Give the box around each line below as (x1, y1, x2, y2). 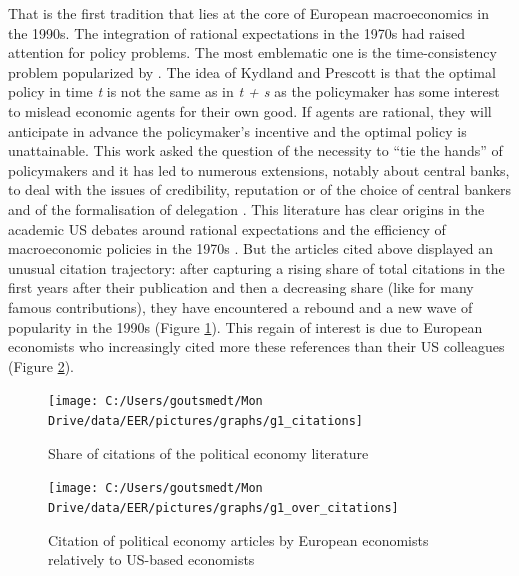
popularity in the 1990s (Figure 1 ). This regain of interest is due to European (8, 316, 483, 337)
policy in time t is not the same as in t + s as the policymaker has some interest (8, 81, 500, 102)
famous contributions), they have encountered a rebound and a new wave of (8, 296, 473, 317)
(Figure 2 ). (8, 355, 74, 376)
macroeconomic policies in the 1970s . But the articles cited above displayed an (8, 238, 494, 259)
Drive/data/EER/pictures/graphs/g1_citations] (48, 413, 363, 428)
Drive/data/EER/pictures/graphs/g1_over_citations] (48, 500, 399, 515)
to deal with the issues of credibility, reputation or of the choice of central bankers (8, 179, 511, 200)
